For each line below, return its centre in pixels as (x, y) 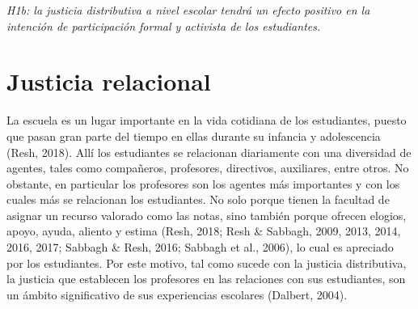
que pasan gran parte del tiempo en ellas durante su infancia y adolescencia (194, 135)
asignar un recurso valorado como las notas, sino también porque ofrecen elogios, (207, 215)
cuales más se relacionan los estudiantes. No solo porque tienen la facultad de (198, 199)
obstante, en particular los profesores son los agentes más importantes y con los (203, 183)
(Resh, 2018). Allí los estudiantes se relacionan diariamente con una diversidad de (209, 152)
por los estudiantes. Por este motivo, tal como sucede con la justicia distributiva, (207, 262)
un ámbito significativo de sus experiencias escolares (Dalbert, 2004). (177, 294)
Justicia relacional (109, 81)
